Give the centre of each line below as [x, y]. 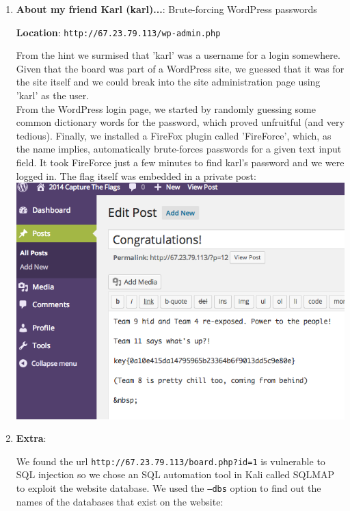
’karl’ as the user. [53, 95]
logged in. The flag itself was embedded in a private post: [136, 175]
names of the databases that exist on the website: [120, 501]
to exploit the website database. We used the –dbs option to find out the [169, 488]
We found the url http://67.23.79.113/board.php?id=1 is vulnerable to [171, 461]
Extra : [31, 438]
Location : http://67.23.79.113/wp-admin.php [118, 32]
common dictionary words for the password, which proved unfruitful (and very [180, 122]
